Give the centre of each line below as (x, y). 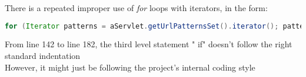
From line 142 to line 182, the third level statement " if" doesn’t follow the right (149, 44)
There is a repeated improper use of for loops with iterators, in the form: (136, 8)
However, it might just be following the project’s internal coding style (130, 67)
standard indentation (43, 56)
